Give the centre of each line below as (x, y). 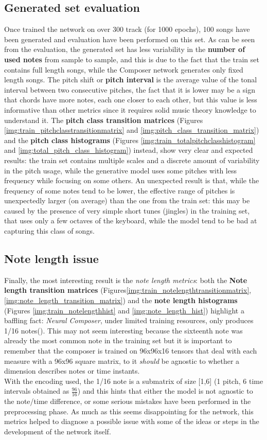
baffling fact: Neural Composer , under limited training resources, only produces (129, 320)
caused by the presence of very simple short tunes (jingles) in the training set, (127, 210)
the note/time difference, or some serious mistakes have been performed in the (128, 401)
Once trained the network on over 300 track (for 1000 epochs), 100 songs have (127, 29)
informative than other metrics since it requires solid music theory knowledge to (130, 109)
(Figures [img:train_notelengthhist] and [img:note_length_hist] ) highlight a (124, 310)
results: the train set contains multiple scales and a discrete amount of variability (132, 160)
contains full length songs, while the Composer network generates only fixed (124, 69)
